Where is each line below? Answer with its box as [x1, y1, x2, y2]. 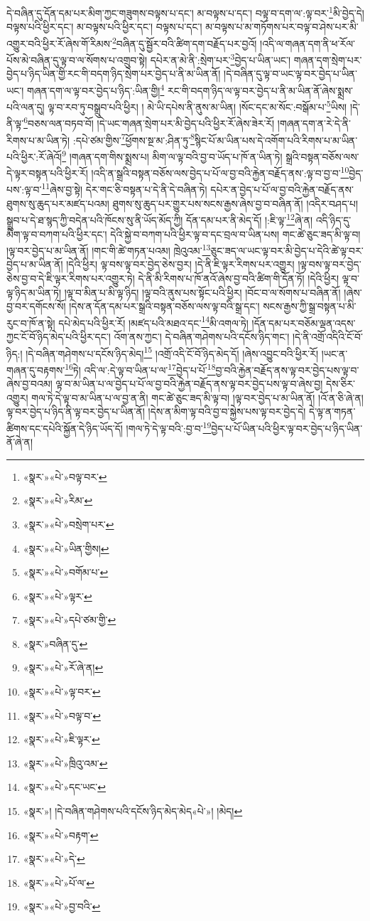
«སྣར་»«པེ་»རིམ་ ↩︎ [23, 493, 93, 508]
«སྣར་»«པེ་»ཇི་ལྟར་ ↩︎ [23, 732, 100, 747]
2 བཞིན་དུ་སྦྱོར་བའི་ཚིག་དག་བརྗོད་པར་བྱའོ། [111, 33, 257, 50]
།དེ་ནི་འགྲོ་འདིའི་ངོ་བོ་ [293, 329, 363, 344]
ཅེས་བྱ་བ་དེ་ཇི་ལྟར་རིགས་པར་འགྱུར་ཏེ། [6, 270, 135, 285]
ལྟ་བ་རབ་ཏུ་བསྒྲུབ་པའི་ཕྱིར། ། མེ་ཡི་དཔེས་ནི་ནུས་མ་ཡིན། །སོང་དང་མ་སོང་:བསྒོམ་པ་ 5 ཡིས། [48, 97, 347, 114]
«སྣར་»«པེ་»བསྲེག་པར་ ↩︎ [23, 516, 114, 531]
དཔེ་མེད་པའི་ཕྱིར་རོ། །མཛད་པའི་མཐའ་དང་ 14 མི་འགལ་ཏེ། [58, 313, 249, 330]
